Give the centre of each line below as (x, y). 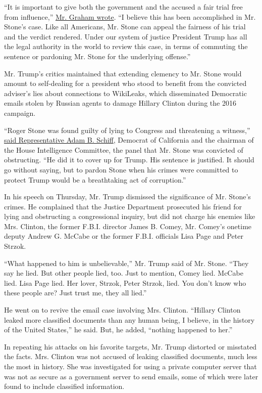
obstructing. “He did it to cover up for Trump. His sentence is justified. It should (129, 160)
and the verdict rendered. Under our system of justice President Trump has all (126, 36)
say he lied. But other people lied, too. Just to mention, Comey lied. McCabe (124, 273)
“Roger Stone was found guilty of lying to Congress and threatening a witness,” (127, 130)
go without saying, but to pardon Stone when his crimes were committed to (121, 169)
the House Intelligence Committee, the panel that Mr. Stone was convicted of (124, 149)
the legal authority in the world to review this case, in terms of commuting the (126, 46)
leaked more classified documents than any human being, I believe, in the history (129, 319)
